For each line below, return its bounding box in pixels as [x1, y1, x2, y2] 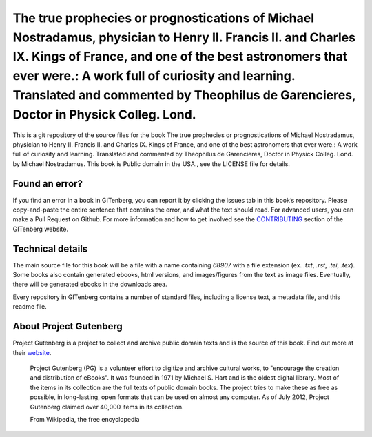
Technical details [12, 243, 88, 254]
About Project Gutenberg [12, 321, 123, 332]
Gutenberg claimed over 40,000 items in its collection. [30, 403, 184, 411]
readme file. [12, 303, 48, 311]
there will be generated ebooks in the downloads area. [12, 280, 168, 289]
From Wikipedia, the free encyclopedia [30, 415, 140, 423]
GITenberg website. [12, 225, 69, 233]
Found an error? [12, 178, 83, 190]
